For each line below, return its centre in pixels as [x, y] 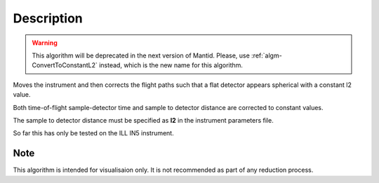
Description [48, 18]
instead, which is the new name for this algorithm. [171, 65]
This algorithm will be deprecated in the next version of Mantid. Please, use [141, 55]
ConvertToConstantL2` [65, 65]
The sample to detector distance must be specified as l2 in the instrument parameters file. [143, 120]
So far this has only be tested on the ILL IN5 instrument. [94, 133]
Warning [45, 43]
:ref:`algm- [267, 55]
